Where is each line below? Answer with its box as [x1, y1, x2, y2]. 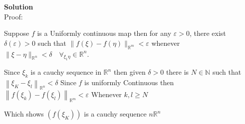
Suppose [4, 28, 29, 38]
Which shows [4, 109, 44, 119]
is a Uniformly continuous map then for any [37, 28, 172, 38]
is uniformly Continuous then [84, 77, 174, 88]
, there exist [189, 28, 226, 38]
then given [113, 67, 146, 77]
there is [166, 67, 189, 77]
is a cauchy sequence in [30, 67, 101, 77]
